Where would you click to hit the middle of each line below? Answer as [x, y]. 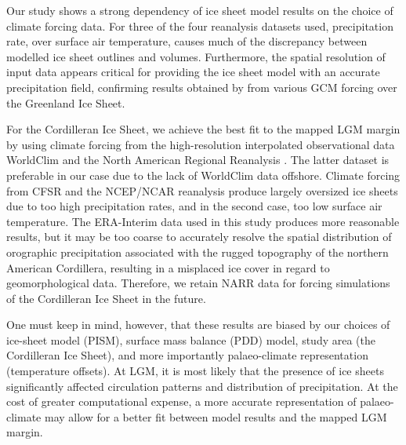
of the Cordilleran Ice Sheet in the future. [106, 298]
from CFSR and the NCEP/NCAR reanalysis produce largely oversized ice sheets [202, 190]
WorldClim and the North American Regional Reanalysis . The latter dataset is [198, 160]
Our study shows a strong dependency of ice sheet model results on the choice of [200, 10]
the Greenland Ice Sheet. [66, 102]
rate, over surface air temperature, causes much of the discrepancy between [187, 41]
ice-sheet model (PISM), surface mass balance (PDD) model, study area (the [191, 339]
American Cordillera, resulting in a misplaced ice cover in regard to [168, 267]
